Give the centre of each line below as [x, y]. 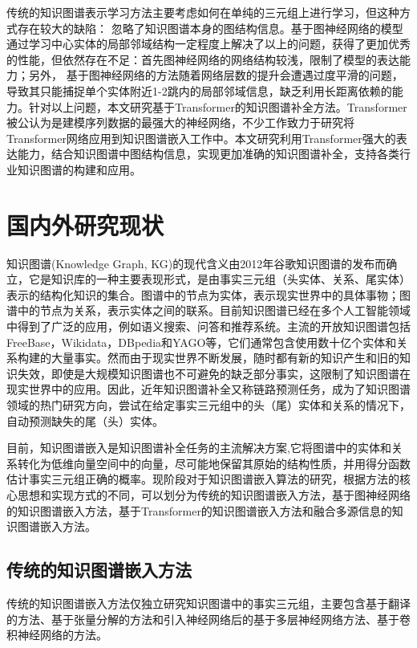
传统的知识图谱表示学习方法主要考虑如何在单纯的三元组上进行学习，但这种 [203, 12]
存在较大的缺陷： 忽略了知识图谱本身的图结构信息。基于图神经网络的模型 [210, 28]
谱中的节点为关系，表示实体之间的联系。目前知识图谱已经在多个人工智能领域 [208, 310]
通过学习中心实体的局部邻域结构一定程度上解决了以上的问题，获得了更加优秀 [208, 44]
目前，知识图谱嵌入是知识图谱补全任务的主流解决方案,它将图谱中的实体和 [199, 448]
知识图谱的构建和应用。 [79, 169]
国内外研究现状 [85, 224]
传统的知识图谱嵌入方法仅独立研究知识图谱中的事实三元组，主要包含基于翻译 [208, 603]
